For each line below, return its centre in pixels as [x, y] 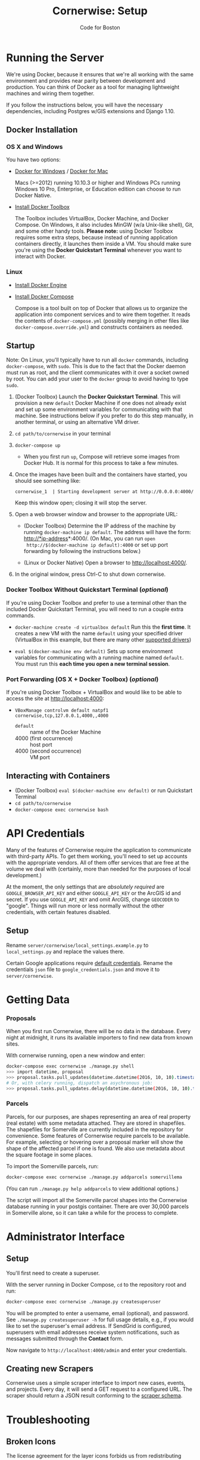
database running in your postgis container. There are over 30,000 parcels [98, 1206]
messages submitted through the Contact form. [65, 1339]
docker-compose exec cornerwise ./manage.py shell [70, 1066]
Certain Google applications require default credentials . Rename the [89, 963]
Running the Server [55, 57]
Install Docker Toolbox [42, 207]
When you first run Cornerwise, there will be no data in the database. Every [99, 1031]
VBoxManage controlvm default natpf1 [62, 711]
